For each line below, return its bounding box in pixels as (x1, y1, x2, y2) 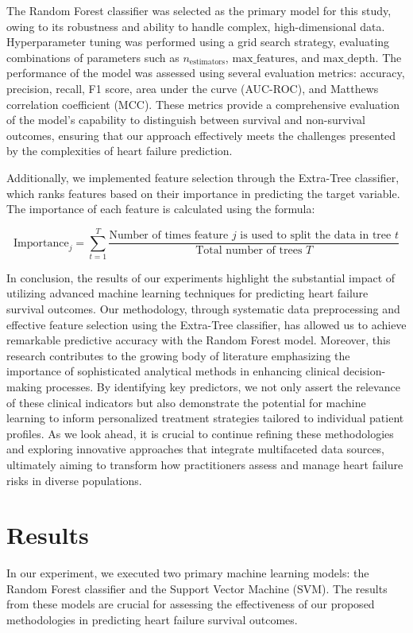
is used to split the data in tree (240, 230, 392, 242)
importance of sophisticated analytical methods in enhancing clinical (6, 363, 340, 379)
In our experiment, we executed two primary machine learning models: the (6, 565, 369, 581)
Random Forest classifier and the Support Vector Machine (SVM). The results (6, 580, 388, 596)
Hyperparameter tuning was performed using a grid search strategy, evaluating (6, 33, 390, 50)
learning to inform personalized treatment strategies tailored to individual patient (6, 410, 404, 426)
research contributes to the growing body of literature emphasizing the (6, 347, 350, 363)
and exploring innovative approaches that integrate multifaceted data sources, (6, 441, 385, 457)
